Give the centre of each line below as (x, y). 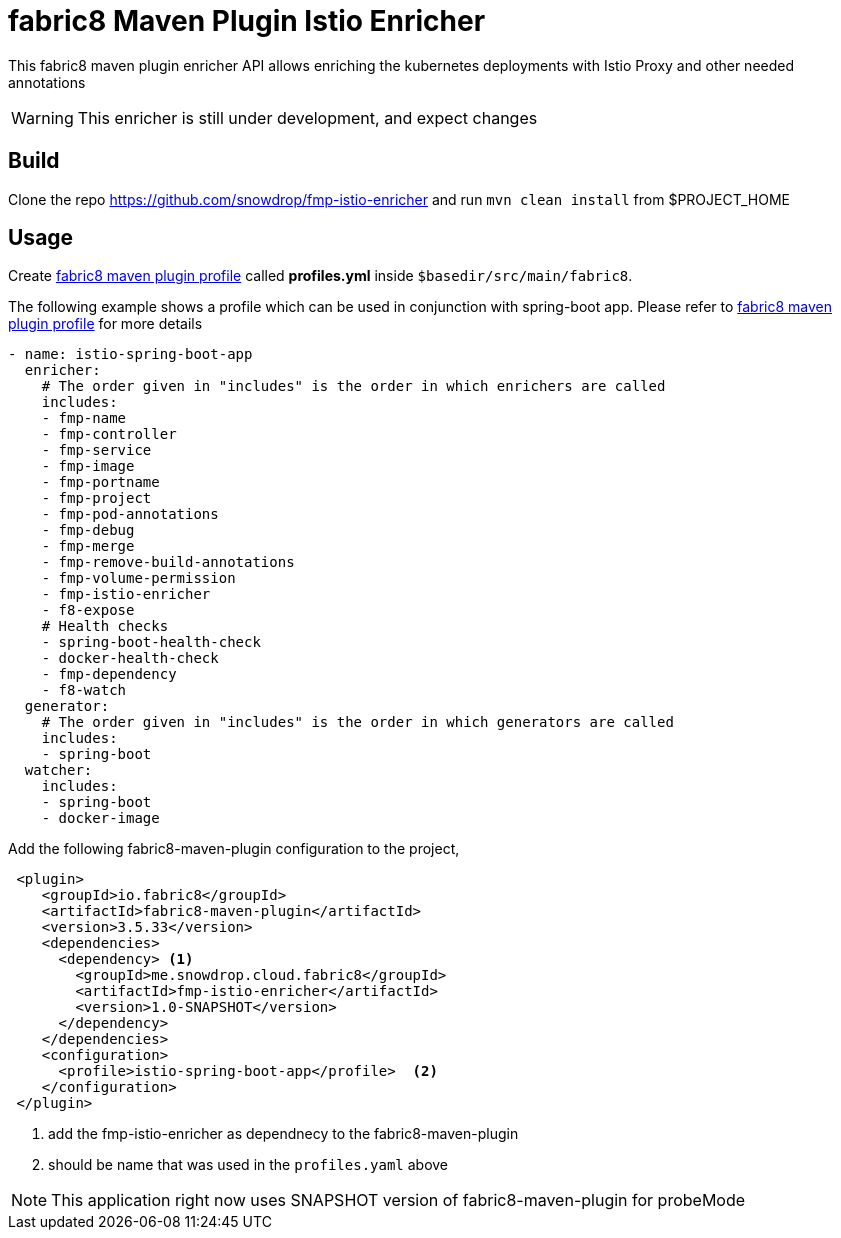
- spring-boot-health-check (151, 642)
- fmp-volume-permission (138, 578)
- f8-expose (88, 610)
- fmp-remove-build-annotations (168, 562)
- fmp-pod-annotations (130, 514)
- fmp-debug (88, 530)
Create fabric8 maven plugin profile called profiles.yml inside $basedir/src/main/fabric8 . (320, 276)
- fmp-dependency (109, 674)
